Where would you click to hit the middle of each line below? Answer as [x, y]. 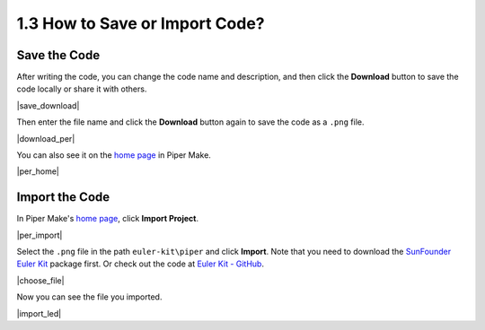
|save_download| [48, 105]
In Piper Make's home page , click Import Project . [108, 219]
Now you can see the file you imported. [89, 297]
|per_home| [38, 171]
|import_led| [39, 313]
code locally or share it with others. [82, 89]
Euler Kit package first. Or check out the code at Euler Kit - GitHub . [141, 264]
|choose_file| [40, 280]
